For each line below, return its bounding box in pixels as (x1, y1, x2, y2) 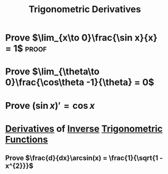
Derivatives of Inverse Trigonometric (5, 123, 163, 135)
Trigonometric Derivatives (28, 4, 141, 15)
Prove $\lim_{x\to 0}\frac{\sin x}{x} (5, 32, 158, 43)
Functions (5, 134, 48, 145)
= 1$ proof (5, 43, 47, 54)
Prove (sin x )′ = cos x (5, 100, 95, 111)
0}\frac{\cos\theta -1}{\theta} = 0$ (5, 77, 154, 88)
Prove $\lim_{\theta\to (5, 66, 100, 77)
